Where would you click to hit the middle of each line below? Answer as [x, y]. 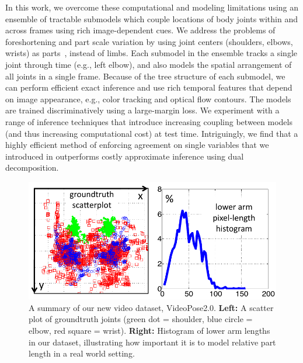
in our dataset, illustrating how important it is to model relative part [152, 342]
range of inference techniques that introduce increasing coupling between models [149, 121]
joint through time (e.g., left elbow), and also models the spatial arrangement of [149, 64]
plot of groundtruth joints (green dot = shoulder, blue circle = [141, 319]
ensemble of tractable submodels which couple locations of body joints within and [151, 18]
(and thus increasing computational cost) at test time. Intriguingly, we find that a [152, 133]
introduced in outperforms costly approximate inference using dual [125, 156]
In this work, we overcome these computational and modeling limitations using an [152, 7]
